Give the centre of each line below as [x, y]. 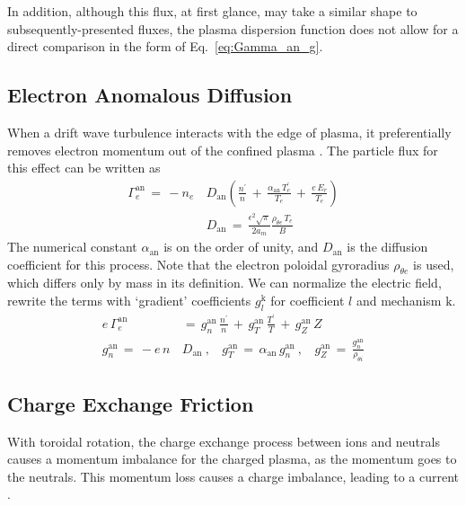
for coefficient [308, 301]
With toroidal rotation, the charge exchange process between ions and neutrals [224, 441]
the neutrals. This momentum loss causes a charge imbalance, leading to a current [233, 476]
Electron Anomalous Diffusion [150, 95]
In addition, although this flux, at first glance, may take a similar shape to [212, 11]
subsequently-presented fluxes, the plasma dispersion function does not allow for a [233, 28]
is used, [434, 264]
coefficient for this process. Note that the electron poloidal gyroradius [198, 264]
